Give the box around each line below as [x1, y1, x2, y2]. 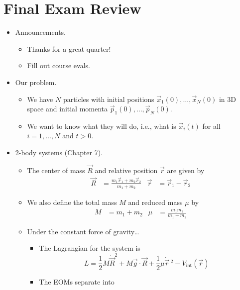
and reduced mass [128, 197, 183, 207]
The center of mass [27, 165, 85, 175]
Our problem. [15, 77, 57, 87]
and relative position [95, 165, 158, 175]
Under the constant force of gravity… [27, 226, 139, 236]
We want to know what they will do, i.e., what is [27, 120, 176, 131]
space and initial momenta [27, 103, 108, 114]
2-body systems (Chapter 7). [15, 147, 103, 158]
